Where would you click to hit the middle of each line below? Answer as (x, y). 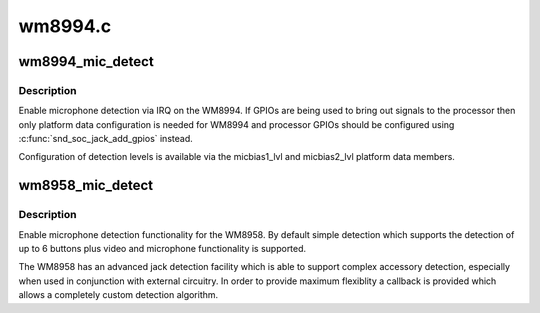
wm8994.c (65, 26)
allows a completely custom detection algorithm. (118, 295)
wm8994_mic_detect (86, 61)
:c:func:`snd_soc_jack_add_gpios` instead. (106, 139)
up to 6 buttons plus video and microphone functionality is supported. (162, 249)
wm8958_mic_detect (86, 185)
